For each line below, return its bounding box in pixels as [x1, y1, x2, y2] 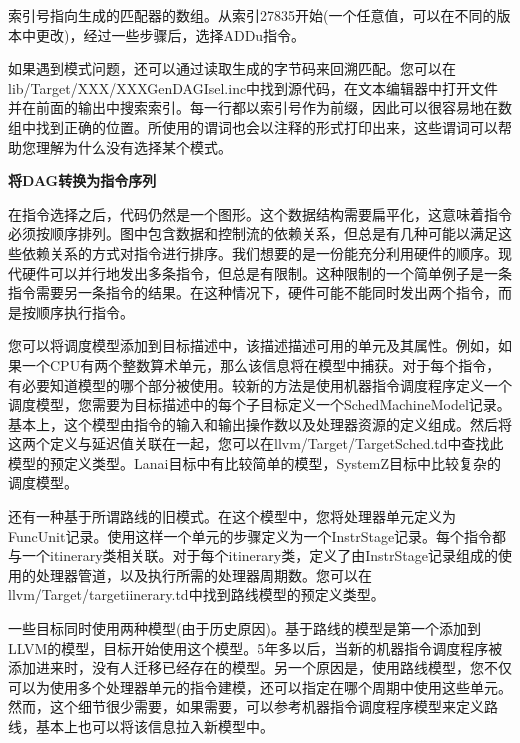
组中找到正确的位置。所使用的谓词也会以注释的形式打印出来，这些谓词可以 [8, 116, 498, 137]
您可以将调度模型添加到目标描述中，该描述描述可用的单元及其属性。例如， [8, 335, 498, 356]
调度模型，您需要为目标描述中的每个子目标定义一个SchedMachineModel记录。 [8, 394, 511, 415]
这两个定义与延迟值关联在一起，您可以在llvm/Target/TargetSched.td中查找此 [8, 433, 504, 454]
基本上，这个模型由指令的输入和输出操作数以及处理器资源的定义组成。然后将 [8, 413, 512, 434]
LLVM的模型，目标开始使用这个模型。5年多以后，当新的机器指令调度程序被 [8, 637, 503, 658]
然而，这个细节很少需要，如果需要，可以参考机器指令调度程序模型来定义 [8, 696, 484, 717]
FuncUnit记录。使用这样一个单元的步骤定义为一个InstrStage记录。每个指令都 [8, 525, 507, 546]
